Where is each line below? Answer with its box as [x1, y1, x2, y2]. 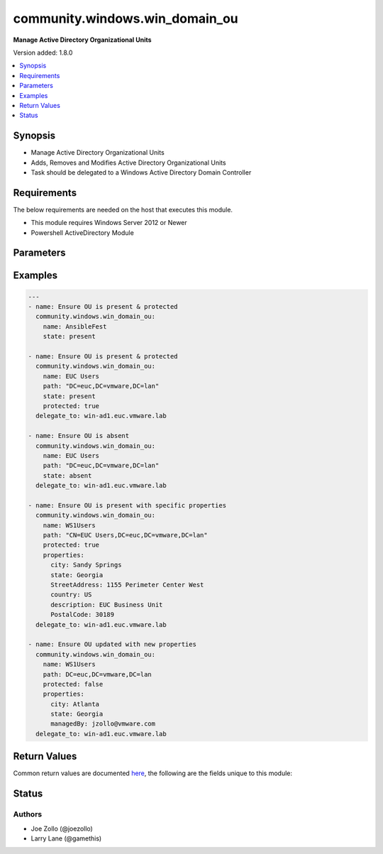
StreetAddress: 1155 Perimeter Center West [50, 581, 204, 589]
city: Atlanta [50, 700, 99, 708]
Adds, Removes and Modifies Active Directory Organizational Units [30, 158, 226, 167]
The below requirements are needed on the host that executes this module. [13, 205, 233, 214]
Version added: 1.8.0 [13, 48, 73, 57]
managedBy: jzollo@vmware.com [50, 720, 156, 728]
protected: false [43, 680, 104, 688]
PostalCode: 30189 [50, 611, 115, 619]
